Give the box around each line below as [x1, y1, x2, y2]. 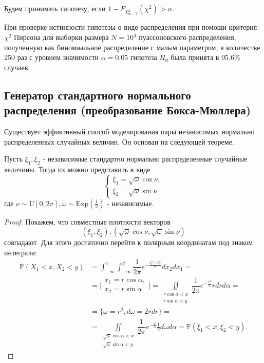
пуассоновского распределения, [139, 32, 236, 42]
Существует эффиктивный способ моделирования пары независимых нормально [4, 126, 255, 136]
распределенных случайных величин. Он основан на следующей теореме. [4, 136, 234, 147]
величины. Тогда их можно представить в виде [4, 164, 150, 174]
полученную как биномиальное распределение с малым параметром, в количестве [4, 42, 260, 52]
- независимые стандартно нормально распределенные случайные [43, 153, 248, 164]
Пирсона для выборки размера [14, 32, 109, 42]
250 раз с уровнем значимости [4, 52, 99, 63]
